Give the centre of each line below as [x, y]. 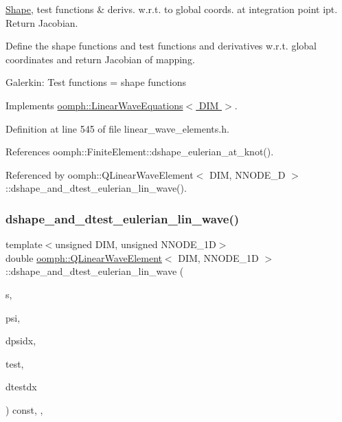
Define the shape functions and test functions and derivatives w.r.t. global [161, 46]
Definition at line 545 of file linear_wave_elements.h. [117, 128]
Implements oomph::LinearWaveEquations [94, 105]
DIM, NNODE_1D [218, 257]
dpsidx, [21, 341]
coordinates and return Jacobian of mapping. [100, 59]
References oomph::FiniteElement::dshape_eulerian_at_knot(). [140, 152]
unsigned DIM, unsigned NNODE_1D [136, 244]
